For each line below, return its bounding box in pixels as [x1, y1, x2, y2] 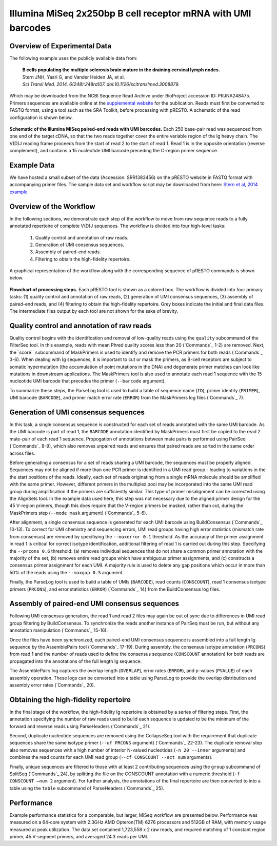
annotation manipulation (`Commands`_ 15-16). [9, 627, 108, 633]
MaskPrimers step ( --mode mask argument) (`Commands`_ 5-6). [9, 510, 148, 516]
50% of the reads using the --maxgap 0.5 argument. [9, 569, 124, 575]
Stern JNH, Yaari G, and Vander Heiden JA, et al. [22, 74, 125, 80]
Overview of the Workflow [9, 202, 95, 211]
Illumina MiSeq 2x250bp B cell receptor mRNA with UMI [9, 8, 251, 19]
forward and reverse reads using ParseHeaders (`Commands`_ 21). [9, 723, 151, 729]
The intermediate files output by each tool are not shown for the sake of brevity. [9, 308, 179, 314]
